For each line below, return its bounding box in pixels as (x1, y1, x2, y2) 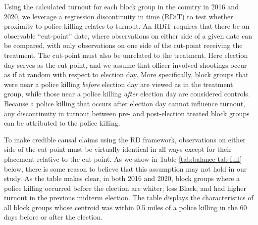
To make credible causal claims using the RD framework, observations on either (4, 134, 246, 144)
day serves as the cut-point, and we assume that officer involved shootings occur (4, 59, 247, 70)
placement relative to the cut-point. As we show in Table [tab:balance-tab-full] (4, 153, 242, 164)
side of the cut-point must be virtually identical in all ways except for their (4, 144, 232, 154)
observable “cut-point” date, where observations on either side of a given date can (4, 30, 252, 41)
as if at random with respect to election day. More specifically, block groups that (4, 69, 249, 80)
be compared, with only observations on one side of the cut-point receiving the (4, 40, 243, 50)
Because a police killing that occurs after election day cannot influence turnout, (4, 98, 245, 108)
